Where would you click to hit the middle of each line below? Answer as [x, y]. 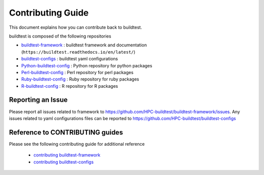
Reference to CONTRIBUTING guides [66, 132]
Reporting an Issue [38, 100]
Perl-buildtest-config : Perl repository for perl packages [77, 72]
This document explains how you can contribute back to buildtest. [76, 27]
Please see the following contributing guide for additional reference [77, 144]
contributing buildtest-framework [67, 155]
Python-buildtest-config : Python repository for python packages [87, 65]
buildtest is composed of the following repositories [60, 36]
